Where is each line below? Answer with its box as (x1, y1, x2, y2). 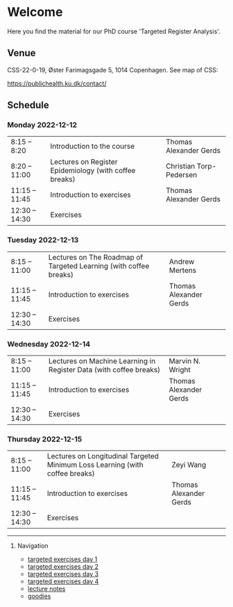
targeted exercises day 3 (27, 570, 99, 579)
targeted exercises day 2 (27, 563, 99, 571)
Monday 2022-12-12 (7, 120, 78, 130)
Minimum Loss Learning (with (46, 460, 144, 469)
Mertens (169, 265, 196, 275)
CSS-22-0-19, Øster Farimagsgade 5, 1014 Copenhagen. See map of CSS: (7, 65, 218, 74)
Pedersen (165, 170, 198, 180)
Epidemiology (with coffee (50, 166, 136, 176)
